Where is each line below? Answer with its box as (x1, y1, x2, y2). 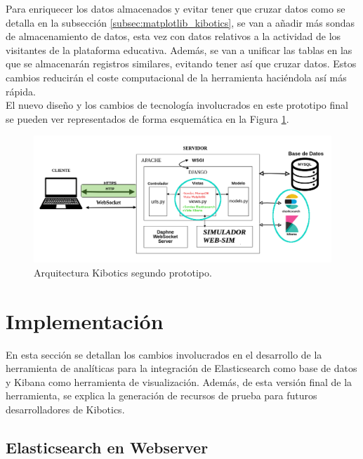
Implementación (6, 306, 164, 335)
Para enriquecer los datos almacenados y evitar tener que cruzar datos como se (6, 1, 345, 15)
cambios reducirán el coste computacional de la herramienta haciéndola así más (6, 69, 347, 84)
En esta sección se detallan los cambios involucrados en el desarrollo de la (6, 347, 322, 361)
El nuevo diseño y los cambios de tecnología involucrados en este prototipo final (6, 98, 348, 112)
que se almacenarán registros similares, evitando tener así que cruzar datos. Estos (6, 56, 357, 71)
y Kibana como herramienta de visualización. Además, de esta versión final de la (6, 374, 352, 389)
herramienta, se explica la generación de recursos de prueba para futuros (6, 388, 317, 403)
